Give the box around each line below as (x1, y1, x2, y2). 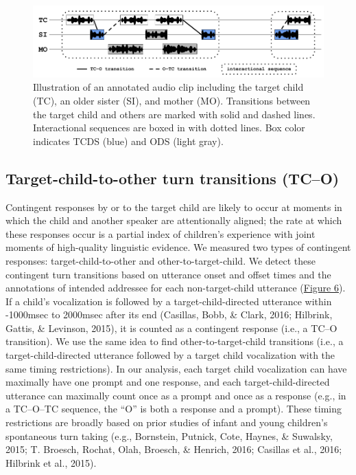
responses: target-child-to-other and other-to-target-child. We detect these (5, 253, 316, 267)
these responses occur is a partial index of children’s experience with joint (5, 226, 316, 241)
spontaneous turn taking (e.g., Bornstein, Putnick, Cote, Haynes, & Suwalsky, (5, 428, 333, 443)
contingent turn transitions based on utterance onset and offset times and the (5, 267, 331, 281)
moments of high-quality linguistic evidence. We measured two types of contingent (5, 240, 351, 254)
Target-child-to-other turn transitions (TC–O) (5, 167, 340, 188)
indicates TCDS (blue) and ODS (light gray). (33, 133, 224, 148)
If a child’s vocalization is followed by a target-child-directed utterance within (5, 294, 332, 308)
